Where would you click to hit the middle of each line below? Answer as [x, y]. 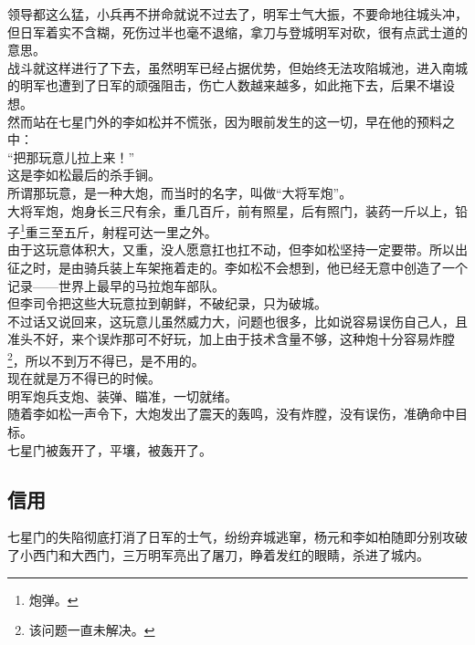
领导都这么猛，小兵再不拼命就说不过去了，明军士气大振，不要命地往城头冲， [237, 14]
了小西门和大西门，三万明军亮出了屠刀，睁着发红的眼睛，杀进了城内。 [218, 554]
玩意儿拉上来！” [87, 156]
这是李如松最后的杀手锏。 [84, 175]
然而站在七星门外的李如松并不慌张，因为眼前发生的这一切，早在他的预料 [225, 121]
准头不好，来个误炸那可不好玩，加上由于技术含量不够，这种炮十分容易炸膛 [231, 339]
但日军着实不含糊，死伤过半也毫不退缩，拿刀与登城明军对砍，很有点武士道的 [237, 31]
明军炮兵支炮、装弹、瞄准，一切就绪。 [122, 395]
